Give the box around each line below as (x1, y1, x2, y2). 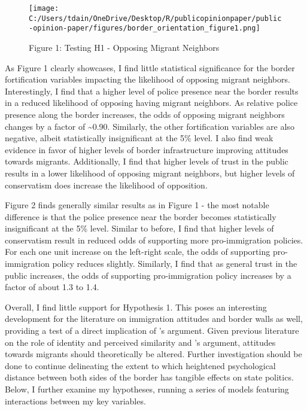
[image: (29, 4, 59, 13)
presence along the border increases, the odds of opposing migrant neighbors (5, 108, 285, 120)
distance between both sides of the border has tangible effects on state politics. (5, 371, 294, 383)
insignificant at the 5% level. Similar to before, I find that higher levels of (5, 222, 274, 235)
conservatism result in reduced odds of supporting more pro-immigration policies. (5, 233, 303, 246)
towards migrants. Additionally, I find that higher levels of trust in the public (5, 155, 288, 168)
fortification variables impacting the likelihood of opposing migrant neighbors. (5, 73, 290, 86)
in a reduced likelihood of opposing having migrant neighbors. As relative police (5, 96, 298, 109)
